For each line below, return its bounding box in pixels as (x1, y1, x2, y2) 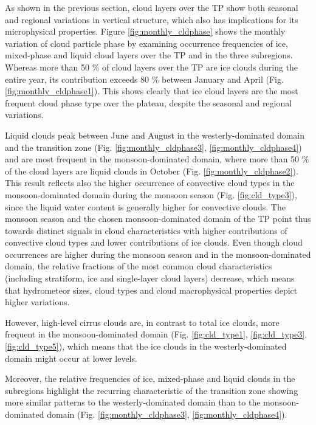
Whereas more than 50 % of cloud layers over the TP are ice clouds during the (5, 60, 298, 73)
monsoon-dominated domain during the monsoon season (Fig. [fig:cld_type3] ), (5, 188, 297, 201)
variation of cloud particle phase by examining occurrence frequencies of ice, (5, 36, 288, 49)
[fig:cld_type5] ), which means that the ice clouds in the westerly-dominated (5, 340, 287, 353)
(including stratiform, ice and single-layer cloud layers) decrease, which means (5, 272, 295, 285)
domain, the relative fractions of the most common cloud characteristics (5, 260, 272, 272)
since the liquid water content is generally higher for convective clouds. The (5, 200, 286, 213)
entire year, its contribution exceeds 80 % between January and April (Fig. (5, 72, 284, 85)
